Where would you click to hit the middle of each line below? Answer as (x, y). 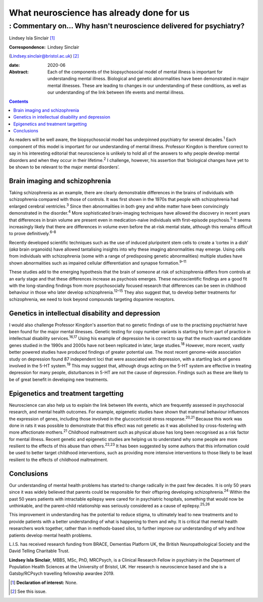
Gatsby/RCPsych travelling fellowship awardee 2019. (62, 574)
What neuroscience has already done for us (99, 13)
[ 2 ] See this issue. (28, 592)
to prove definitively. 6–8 (32, 233)
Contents (19, 101)
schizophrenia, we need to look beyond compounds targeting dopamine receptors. (92, 299)
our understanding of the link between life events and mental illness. (116, 92)
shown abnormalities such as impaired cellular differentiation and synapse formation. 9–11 (98, 262)
